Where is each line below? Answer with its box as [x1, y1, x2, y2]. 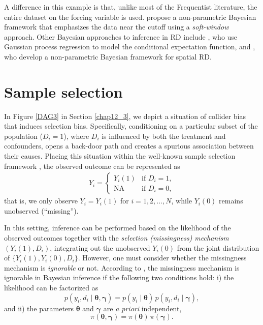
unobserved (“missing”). [4, 205, 79, 216]
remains [219, 195, 243, 206]
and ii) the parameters [4, 303, 74, 313]
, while [171, 195, 192, 206]
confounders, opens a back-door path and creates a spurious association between [4, 140, 254, 151]
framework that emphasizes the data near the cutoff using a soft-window [4, 21, 229, 32]
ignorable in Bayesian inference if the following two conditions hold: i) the [4, 272, 234, 283]
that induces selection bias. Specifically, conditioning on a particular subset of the [4, 121, 258, 131]
